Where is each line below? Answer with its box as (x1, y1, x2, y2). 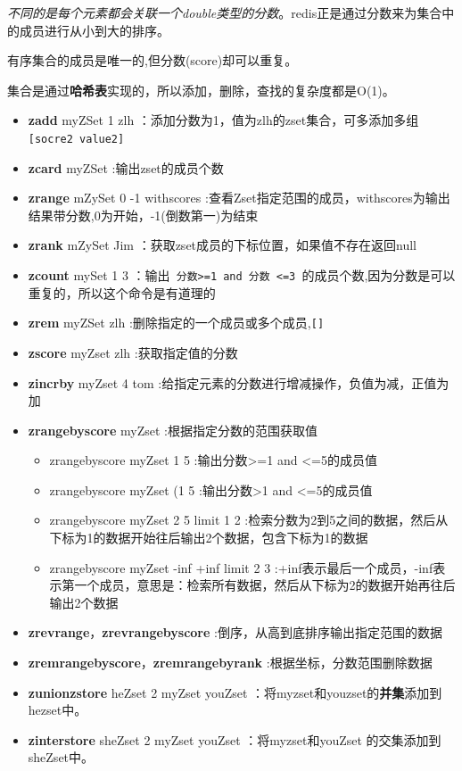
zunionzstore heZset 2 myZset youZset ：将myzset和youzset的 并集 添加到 (28, 683, 442, 701)
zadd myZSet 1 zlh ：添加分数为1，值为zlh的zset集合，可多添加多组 (28, 111, 419, 129)
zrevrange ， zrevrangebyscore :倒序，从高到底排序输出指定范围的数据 (28, 623, 442, 642)
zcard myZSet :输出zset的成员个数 (28, 158, 224, 177)
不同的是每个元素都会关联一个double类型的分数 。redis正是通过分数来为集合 (7, 4, 442, 21)
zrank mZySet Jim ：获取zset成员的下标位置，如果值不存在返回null (28, 236, 417, 254)
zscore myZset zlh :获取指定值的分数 (28, 343, 238, 361)
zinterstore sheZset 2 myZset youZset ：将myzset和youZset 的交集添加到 (28, 730, 441, 749)
